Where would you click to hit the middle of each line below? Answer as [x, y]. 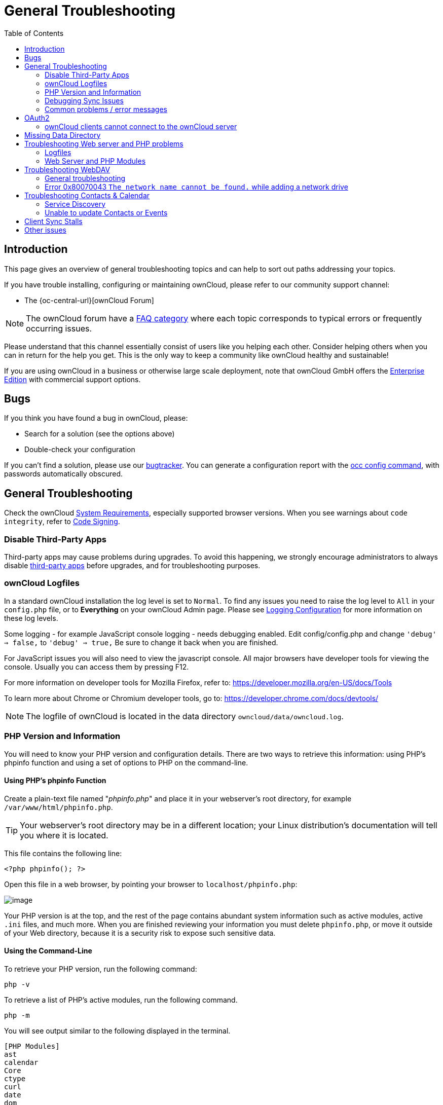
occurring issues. [59, 328]
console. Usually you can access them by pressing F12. [97, 667]
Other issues [45, 230]
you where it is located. [64, 835]
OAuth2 [37, 118]
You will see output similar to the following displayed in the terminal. [117, 1030]
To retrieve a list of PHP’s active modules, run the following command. [121, 1000]
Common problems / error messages [106, 109]
